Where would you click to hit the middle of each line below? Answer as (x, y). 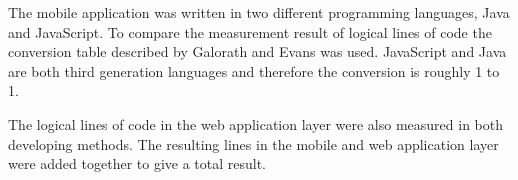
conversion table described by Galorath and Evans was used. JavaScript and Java (257, 51)
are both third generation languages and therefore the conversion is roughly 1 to (254, 70)
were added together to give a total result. (137, 163)
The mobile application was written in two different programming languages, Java (259, 12)
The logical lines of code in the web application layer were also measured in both (255, 123)
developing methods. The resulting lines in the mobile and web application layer (253, 143)
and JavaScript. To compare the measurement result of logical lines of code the (250, 31)
